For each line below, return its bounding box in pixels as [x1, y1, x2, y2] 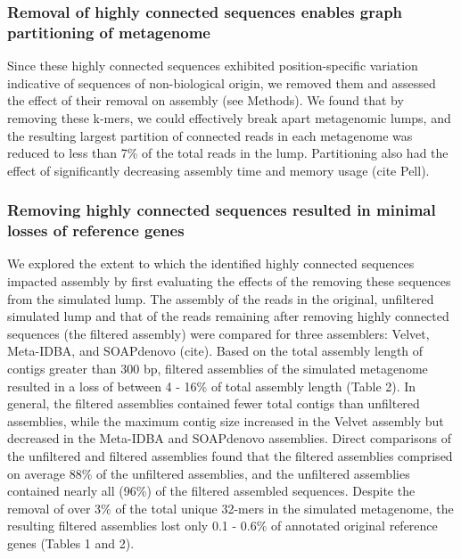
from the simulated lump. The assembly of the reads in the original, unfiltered [7, 289, 434, 308]
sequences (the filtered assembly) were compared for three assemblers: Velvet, [7, 324, 430, 342]
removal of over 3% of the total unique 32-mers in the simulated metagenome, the [7, 498, 454, 517]
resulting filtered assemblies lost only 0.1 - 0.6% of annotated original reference [7, 516, 438, 535]
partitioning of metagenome [7, 21, 210, 43]
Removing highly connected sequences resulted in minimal [7, 199, 436, 221]
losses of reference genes [7, 219, 185, 242]
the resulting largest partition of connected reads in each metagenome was [7, 126, 413, 144]
